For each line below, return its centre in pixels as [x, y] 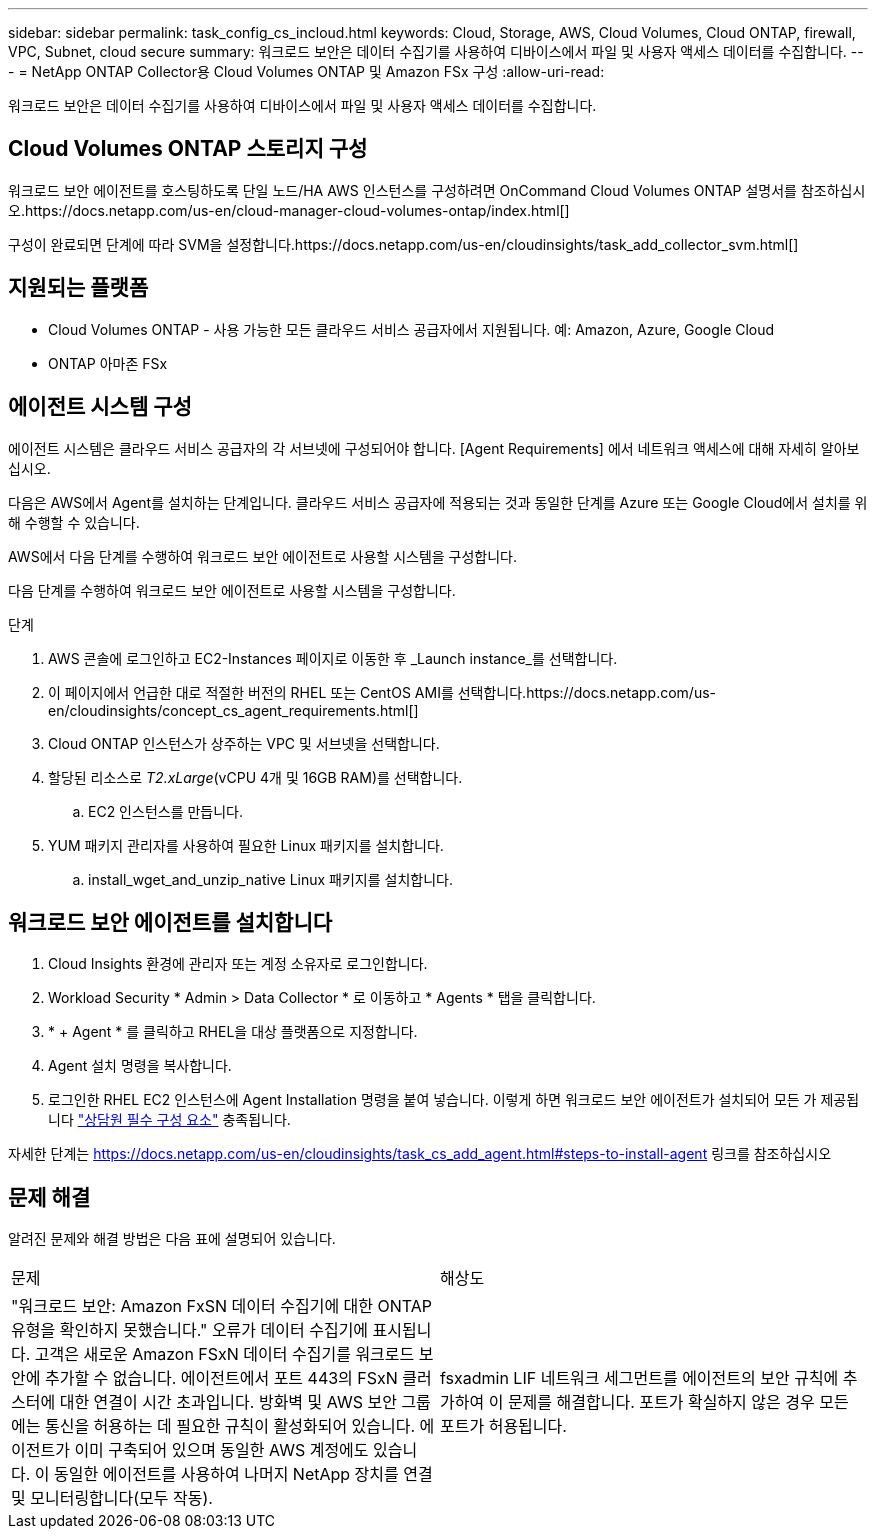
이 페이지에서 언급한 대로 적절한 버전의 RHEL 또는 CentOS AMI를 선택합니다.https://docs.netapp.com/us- [382, 692]
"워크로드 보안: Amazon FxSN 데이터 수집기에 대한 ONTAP [222, 1306]
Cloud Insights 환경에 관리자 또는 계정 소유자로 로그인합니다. [238, 964]
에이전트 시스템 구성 [100, 407]
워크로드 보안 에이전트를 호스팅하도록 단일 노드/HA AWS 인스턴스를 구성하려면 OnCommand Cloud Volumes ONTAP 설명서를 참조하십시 [437, 190]
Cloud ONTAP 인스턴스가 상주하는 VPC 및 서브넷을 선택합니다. [244, 743]
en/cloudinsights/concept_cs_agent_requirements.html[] [233, 710]
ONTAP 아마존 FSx [108, 363]
